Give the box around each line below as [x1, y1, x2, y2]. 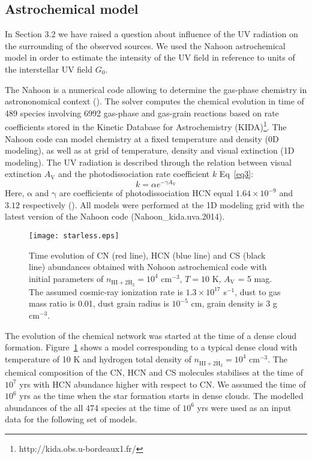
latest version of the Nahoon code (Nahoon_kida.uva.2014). [5, 210, 225, 223]
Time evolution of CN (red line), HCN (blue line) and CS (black [29, 248, 266, 261]
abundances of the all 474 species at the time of [5, 401, 180, 413]
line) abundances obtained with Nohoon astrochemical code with [29, 260, 267, 273]
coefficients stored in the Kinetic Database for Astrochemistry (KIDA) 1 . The [5, 119, 287, 133]
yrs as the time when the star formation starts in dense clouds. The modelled [19, 389, 304, 402]
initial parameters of [29, 272, 104, 284]
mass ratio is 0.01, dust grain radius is [29, 297, 169, 310]
